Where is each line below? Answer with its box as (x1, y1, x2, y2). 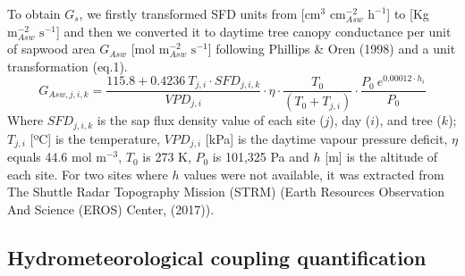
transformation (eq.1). (7, 56, 128, 75)
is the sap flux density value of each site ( (97, 111, 325, 130)
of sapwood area (7, 39, 96, 58)
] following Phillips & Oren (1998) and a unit (207, 39, 456, 58)
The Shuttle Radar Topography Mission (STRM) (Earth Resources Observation (7, 182, 445, 201)
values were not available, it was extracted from (183, 164, 444, 183)
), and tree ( (375, 111, 442, 130)
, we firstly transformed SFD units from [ (79, 4, 305, 22)
